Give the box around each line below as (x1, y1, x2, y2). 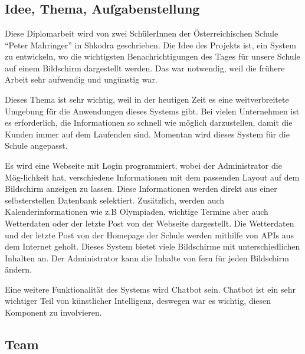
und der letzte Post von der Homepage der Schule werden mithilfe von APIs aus (5, 228, 294, 241)
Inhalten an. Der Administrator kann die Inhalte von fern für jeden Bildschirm (5, 251, 289, 264)
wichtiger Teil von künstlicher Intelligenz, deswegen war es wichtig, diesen (5, 294, 271, 307)
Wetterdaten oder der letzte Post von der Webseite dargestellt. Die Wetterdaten (5, 217, 294, 229)
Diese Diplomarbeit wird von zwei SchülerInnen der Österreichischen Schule (5, 27, 278, 39)
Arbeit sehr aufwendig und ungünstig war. (5, 73, 158, 86)
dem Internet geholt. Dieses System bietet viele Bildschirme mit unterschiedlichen (5, 240, 300, 253)
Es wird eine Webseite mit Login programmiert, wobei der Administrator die (5, 159, 282, 171)
